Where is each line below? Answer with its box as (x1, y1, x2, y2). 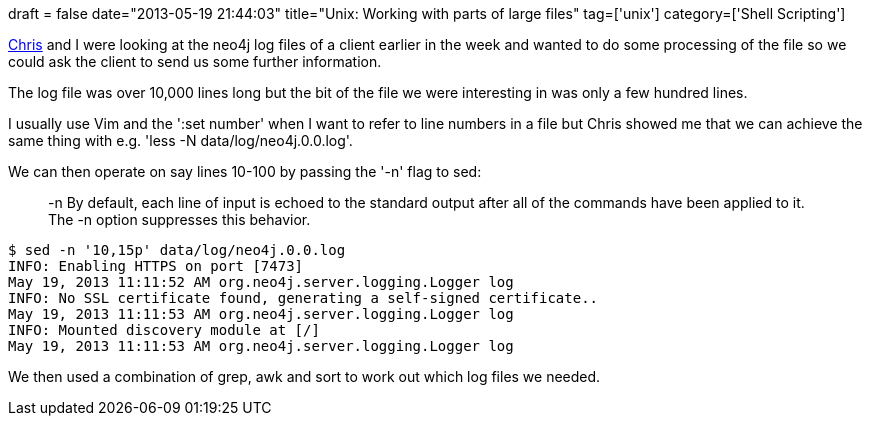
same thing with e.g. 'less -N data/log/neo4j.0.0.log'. (8, 132, 353, 149)
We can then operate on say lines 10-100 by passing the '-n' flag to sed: (8, 163, 482, 180)
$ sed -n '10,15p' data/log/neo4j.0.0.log (8, 242, 346, 258)
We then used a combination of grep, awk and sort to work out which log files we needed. (8, 368, 601, 385)
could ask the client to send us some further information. (8, 53, 382, 70)
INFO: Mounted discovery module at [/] (8, 322, 320, 338)
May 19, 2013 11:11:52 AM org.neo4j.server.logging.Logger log (8, 274, 514, 290)
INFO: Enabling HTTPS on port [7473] (8, 258, 304, 274)
